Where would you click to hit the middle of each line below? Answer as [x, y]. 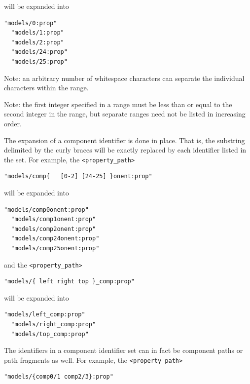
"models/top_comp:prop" [50, 334]
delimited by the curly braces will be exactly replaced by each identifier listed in [125, 150]
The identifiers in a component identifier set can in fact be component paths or [124, 350]
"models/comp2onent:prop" [54, 229]
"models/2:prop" [37, 42]
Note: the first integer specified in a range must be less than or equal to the [118, 104]
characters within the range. [46, 88]
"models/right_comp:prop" [54, 324]
